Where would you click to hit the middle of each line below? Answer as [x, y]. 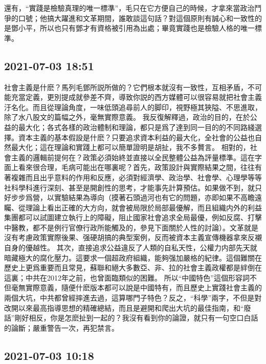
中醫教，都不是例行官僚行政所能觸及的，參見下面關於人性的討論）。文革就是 [131, 227]
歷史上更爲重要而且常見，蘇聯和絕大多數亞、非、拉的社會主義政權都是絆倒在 [133, 267]
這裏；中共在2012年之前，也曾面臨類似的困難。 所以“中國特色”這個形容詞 [127, 277]
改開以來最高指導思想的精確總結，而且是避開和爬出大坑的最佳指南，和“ [124, 307]
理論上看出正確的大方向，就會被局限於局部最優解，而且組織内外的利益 [143, 207]
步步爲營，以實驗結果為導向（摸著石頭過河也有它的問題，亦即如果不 [126, 197]
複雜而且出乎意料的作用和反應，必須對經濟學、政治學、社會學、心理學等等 [136, 177]
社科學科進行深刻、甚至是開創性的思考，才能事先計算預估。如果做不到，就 [129, 187]
